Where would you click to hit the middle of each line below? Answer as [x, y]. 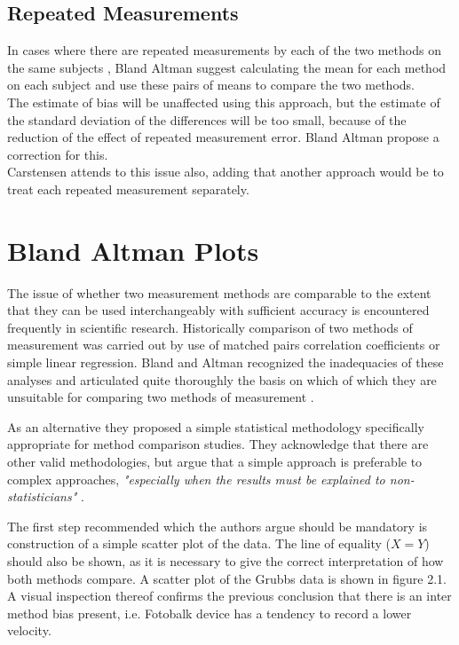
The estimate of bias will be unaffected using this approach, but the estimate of [224, 102]
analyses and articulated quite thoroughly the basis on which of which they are [222, 379]
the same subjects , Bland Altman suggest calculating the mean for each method [227, 67]
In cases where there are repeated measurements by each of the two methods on [224, 50]
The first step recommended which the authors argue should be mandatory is [218, 526]
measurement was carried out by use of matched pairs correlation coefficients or [224, 345]
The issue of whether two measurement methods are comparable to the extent [219, 292]
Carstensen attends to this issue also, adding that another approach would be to [226, 172]
